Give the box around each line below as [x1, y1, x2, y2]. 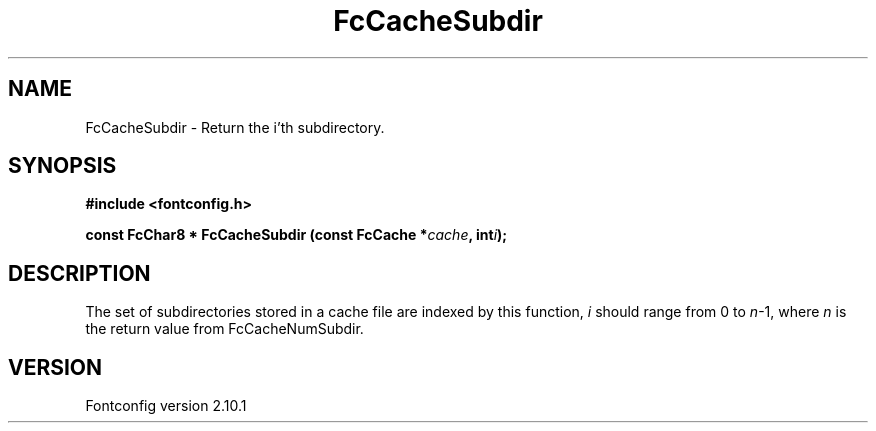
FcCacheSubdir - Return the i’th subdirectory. [85, 118, 385, 136]
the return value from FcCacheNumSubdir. [85, 320, 364, 338]
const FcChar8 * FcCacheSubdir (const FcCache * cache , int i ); [85, 226, 508, 244]
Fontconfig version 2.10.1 [85, 397, 247, 415]
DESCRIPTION [8, 260, 151, 286]
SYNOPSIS [8, 153, 117, 179]
